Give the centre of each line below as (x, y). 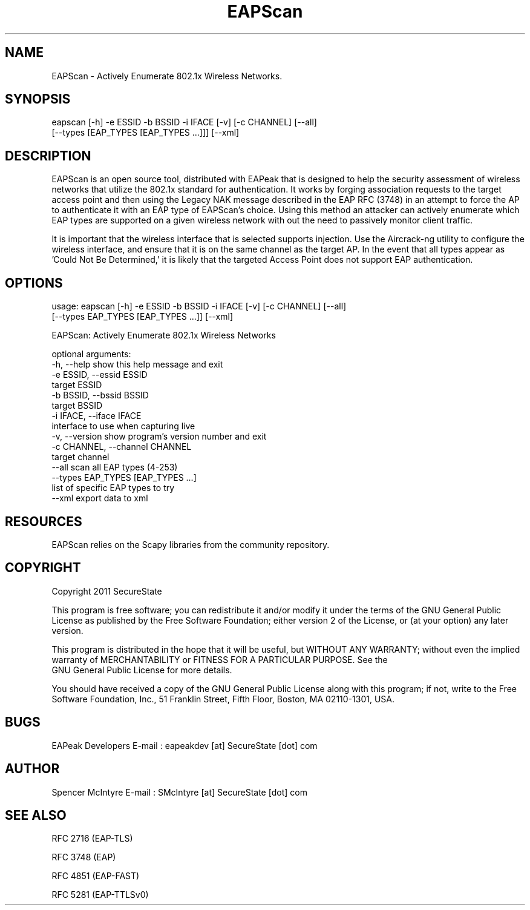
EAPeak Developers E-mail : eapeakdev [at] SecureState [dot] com (185, 745)
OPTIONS (34, 283)
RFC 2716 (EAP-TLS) (92, 839)
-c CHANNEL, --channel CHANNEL (122, 447)
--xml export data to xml (100, 498)
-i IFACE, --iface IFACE (97, 416)
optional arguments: (91, 354)
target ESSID (77, 385)
